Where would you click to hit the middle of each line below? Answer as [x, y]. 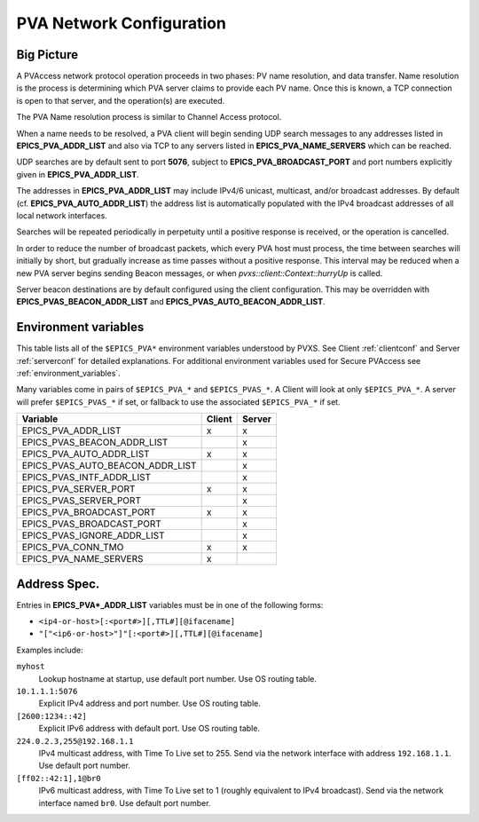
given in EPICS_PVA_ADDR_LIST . [78, 174]
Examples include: [50, 650]
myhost [31, 667]
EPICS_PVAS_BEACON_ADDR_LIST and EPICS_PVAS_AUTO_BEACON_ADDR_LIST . [171, 302]
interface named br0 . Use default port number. [125, 802]
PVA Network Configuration [121, 23]
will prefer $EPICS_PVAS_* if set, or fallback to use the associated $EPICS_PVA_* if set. [178, 402]
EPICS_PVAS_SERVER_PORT [82, 501]
